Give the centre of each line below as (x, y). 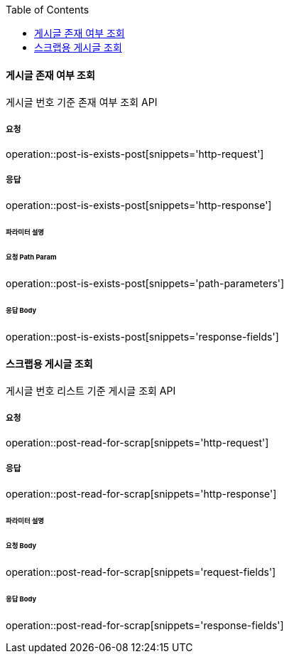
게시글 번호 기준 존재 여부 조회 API (82, 102)
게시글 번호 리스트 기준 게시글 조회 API (91, 391)
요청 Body (21, 546)
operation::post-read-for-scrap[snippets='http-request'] (137, 443)
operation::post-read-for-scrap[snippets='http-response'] (141, 493)
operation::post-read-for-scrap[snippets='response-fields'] (145, 625)
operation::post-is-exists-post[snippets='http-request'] (135, 154)
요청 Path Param (31, 257)
